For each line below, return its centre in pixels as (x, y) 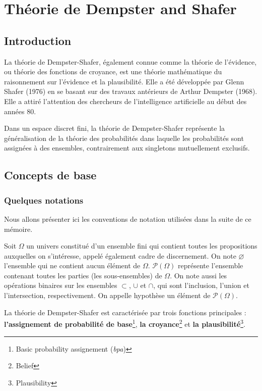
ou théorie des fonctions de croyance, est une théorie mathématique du (113, 71)
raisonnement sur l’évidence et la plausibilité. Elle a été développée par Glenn (124, 81)
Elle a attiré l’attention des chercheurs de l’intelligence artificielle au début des (125, 101)
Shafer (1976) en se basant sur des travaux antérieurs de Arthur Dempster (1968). (131, 91)
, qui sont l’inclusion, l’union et (201, 285)
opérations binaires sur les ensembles (61, 285)
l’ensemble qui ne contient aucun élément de (72, 265)
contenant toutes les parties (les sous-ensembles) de (83, 275)
